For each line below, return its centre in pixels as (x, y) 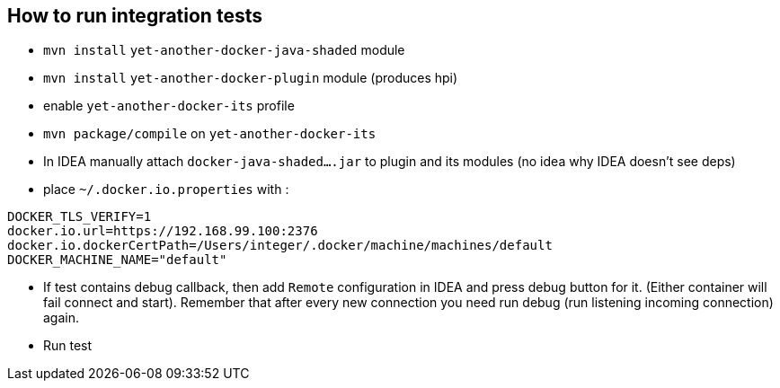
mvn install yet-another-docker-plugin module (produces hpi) (251, 78)
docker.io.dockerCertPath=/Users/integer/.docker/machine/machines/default (280, 246)
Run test (68, 346)
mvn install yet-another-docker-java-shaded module (224, 50)
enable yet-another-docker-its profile (169, 106)
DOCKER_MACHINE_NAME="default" (117, 260)
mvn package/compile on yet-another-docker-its (210, 134)
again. (62, 318)
